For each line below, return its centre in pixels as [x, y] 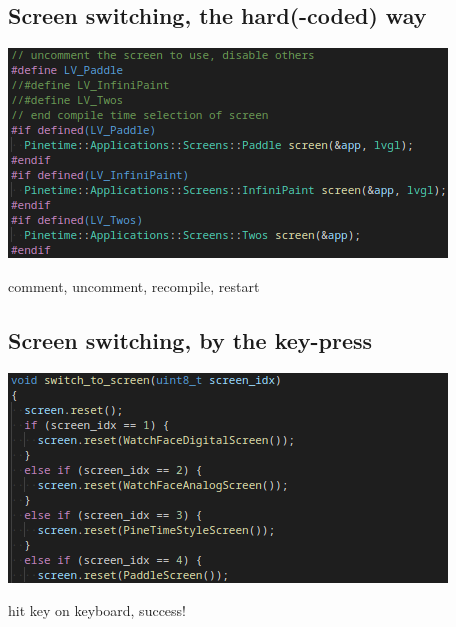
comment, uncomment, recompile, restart [134, 285]
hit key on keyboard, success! [97, 610]
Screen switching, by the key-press [190, 339]
